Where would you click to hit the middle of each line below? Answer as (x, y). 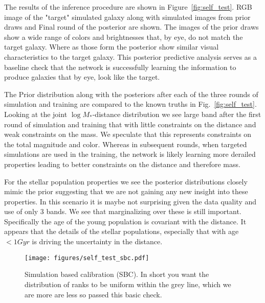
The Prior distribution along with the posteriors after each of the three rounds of (131, 94)
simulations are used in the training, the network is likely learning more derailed (130, 154)
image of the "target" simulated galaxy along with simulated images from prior (127, 17)
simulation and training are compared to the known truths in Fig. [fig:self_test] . (130, 104)
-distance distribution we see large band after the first (177, 114)
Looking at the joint (36, 114)
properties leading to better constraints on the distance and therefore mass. (122, 164)
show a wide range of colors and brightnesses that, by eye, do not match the (124, 37)
